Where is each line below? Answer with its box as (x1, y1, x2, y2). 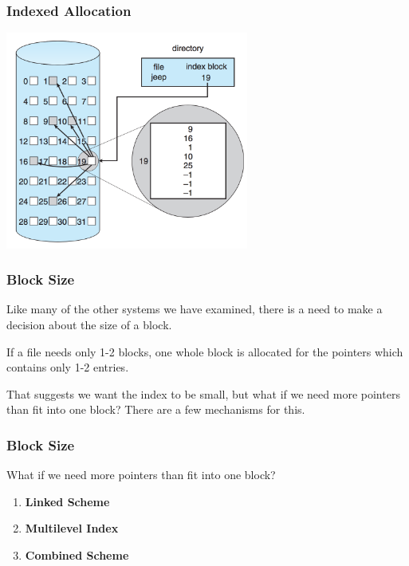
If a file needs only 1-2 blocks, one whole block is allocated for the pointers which (6, 343, 403, 360)
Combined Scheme (25, 546, 129, 563)
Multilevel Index (25, 520, 119, 537)
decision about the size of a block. (6, 316, 172, 332)
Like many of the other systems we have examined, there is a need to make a (6, 301, 383, 317)
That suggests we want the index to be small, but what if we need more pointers (6, 385, 400, 402)
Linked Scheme (25, 493, 110, 509)
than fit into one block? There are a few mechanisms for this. (6, 401, 305, 418)
